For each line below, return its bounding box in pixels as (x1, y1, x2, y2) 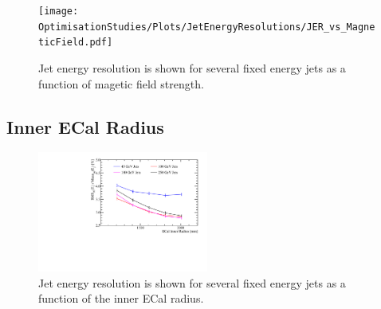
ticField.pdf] (38, 37, 113, 49)
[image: (38, 6, 79, 17)
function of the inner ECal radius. (38, 290, 204, 307)
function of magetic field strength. (38, 75, 204, 92)
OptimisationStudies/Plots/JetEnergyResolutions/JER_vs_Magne (38, 21, 375, 33)
